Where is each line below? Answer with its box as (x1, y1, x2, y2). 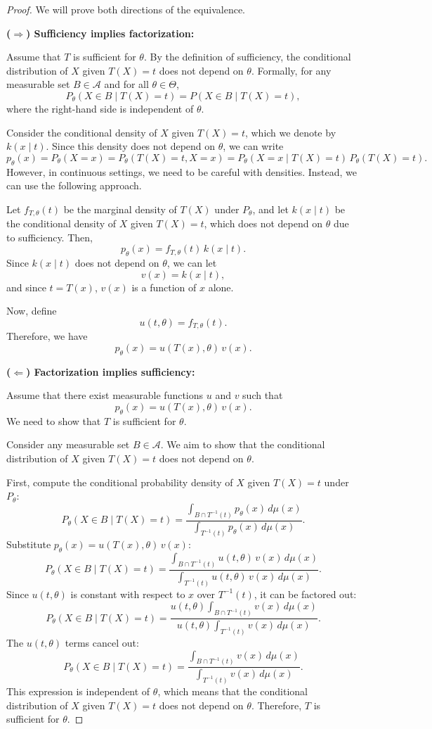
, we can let (166, 255, 217, 270)
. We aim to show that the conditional (160, 437, 325, 452)
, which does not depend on (204, 216, 322, 231)
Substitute (6, 537, 51, 552)
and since (6, 279, 46, 294)
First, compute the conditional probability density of (6, 474, 233, 489)
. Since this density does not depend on (46, 139, 216, 153)
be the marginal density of (63, 201, 177, 216)
